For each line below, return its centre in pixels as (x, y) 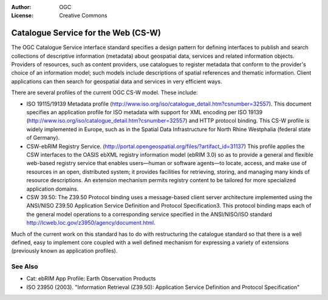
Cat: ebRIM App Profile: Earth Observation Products (91, 279)
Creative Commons (83, 16)
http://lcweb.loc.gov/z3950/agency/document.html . (91, 223)
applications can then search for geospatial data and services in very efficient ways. (117, 81)
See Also (25, 267)
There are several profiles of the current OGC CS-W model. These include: (104, 93)
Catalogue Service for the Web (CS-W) (86, 33)
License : (22, 16)
